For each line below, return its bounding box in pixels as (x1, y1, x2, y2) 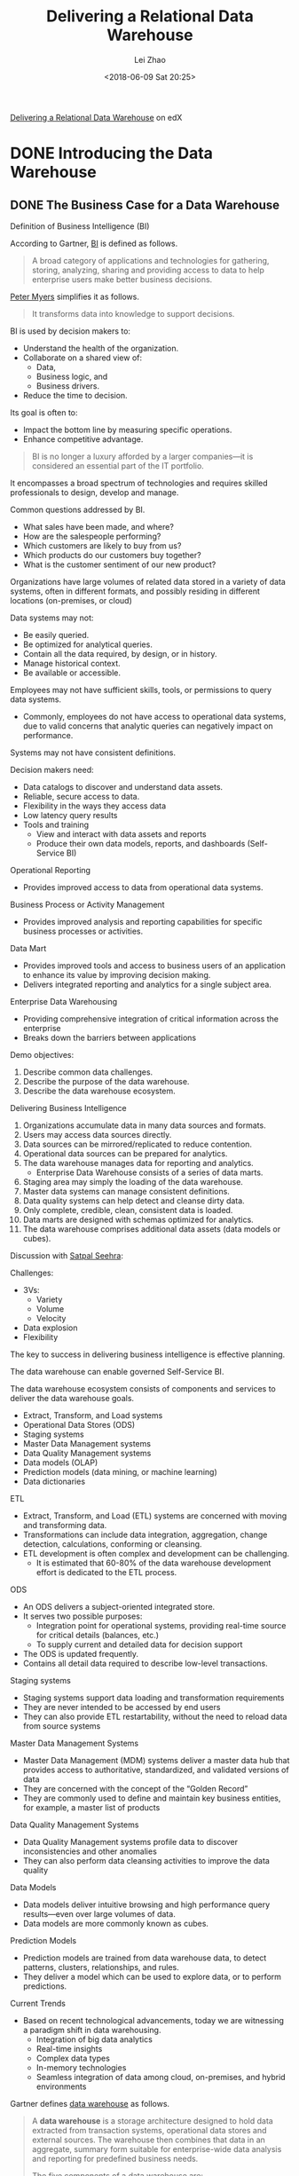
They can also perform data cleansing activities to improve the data (22, 1855, 270, 1865)
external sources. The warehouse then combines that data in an (31, 2134, 265, 2145)
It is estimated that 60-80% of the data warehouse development (35, 1557, 271, 1568)
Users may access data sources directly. (22, 1129, 172, 1139)
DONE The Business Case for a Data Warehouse (10, 197, 280, 212)
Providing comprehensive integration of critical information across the (22, 1013, 279, 1024)
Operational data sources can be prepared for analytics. (22, 1147, 228, 1159)
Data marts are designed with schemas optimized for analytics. (22, 1214, 254, 1225)
